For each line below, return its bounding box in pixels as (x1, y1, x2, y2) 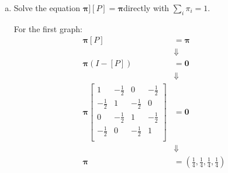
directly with (123, 2, 170, 13)
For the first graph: (13, 22, 82, 34)
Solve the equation (13, 2, 80, 13)
